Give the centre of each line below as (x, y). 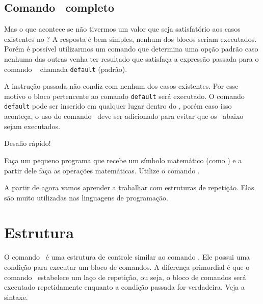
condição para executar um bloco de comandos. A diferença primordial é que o (127, 267)
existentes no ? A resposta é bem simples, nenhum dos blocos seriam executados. (130, 39)
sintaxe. (16, 297)
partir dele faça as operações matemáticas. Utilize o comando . (102, 170)
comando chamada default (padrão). (66, 69)
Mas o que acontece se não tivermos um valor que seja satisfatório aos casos (122, 29)
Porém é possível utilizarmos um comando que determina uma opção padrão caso (131, 49)
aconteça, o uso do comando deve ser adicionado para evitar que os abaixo (124, 116)
